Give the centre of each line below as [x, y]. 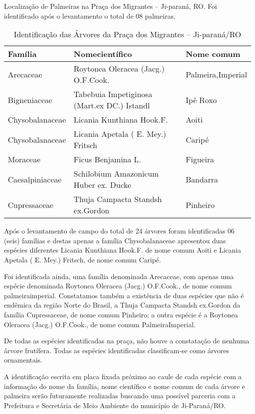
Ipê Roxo [201, 100]
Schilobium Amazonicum [116, 174]
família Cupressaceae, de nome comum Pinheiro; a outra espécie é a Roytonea [121, 314]
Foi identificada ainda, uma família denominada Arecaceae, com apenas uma [119, 276]
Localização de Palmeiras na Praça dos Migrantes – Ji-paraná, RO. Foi [111, 6]
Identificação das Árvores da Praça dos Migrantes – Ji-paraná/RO [127, 34]
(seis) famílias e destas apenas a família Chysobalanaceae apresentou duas [115, 240]
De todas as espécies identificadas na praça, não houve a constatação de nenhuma [127, 341]
